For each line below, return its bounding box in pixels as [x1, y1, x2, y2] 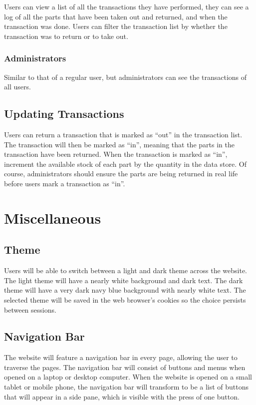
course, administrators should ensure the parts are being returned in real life [4, 168, 238, 179]
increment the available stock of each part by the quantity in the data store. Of [4, 158, 247, 169]
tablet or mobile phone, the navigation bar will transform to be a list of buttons [4, 382, 249, 392]
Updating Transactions [4, 106, 124, 121]
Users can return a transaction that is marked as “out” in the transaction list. [4, 129, 243, 139]
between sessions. [4, 304, 56, 315]
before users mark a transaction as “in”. [4, 178, 125, 188]
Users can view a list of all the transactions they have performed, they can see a [4, 1, 249, 11]
